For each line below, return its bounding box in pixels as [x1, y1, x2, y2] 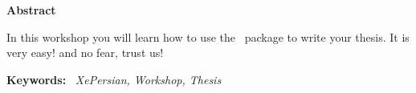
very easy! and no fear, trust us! [6, 44, 164, 61]
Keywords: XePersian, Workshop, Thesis [6, 71, 222, 87]
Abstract [6, 2, 56, 18]
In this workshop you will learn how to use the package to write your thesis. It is [6, 28, 410, 45]
